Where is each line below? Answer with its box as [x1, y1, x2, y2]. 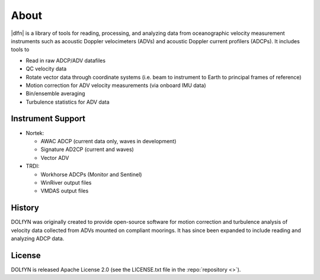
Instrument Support [11, 114, 86, 124]
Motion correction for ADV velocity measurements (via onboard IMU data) [25, 82, 207, 89]
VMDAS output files [40, 187, 89, 195]
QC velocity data [25, 65, 67, 72]
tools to [11, 46, 30, 53]
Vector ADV [40, 154, 69, 161]
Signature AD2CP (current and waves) [40, 146, 135, 153]
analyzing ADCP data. [11, 235, 65, 242]
